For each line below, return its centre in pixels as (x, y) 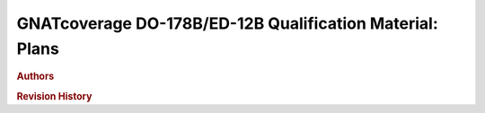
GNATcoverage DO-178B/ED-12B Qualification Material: (228, 23)
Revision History (54, 96)
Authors (35, 76)
